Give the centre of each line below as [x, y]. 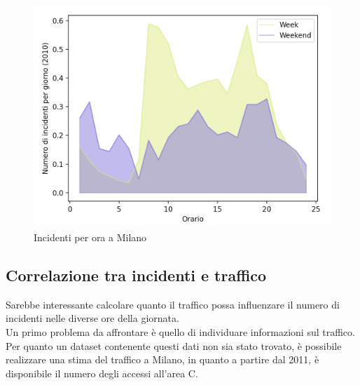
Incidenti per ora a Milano [90, 237]
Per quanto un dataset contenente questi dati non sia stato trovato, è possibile [174, 345]
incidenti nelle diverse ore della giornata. [92, 318]
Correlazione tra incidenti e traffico [136, 275]
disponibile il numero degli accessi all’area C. [102, 373]
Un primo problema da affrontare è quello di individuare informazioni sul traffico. [180, 331]
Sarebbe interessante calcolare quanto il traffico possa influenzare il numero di [173, 304]
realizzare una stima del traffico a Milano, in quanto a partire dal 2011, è [162, 359]
